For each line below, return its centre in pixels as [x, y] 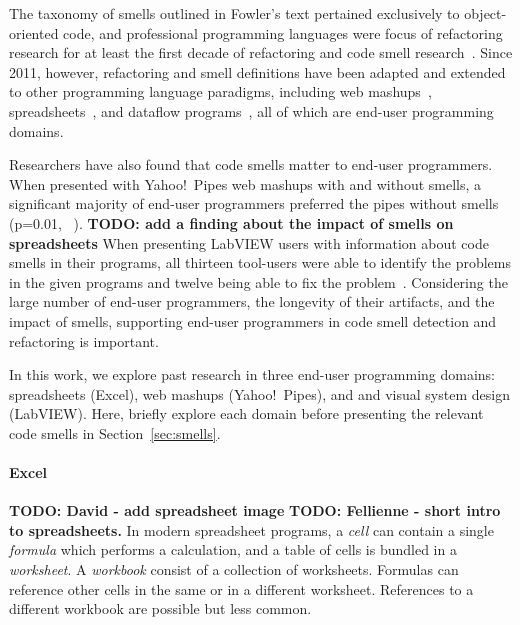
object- [485, 13]
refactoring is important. [84, 340]
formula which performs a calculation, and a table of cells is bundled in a [233, 549]
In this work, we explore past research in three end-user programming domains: [252, 374]
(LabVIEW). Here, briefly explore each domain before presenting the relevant [246, 413]
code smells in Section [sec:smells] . [115, 432]
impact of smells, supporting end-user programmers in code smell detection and [253, 320]
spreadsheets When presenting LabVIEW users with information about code [249, 242]
